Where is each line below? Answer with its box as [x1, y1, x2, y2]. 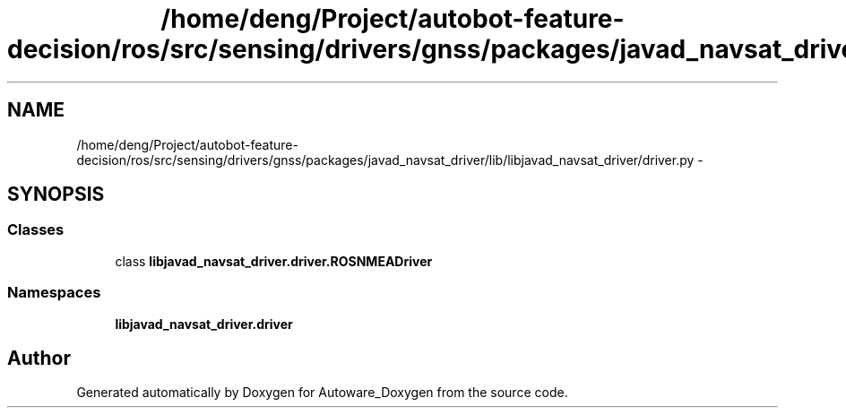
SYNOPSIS [7, 183, 105, 206]
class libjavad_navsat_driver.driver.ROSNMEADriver [115, 253, 433, 269]
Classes [7, 220, 65, 239]
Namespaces [7, 283, 101, 302]
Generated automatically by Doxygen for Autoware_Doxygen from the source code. [76, 385, 568, 401]
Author [7, 346, 71, 369]
